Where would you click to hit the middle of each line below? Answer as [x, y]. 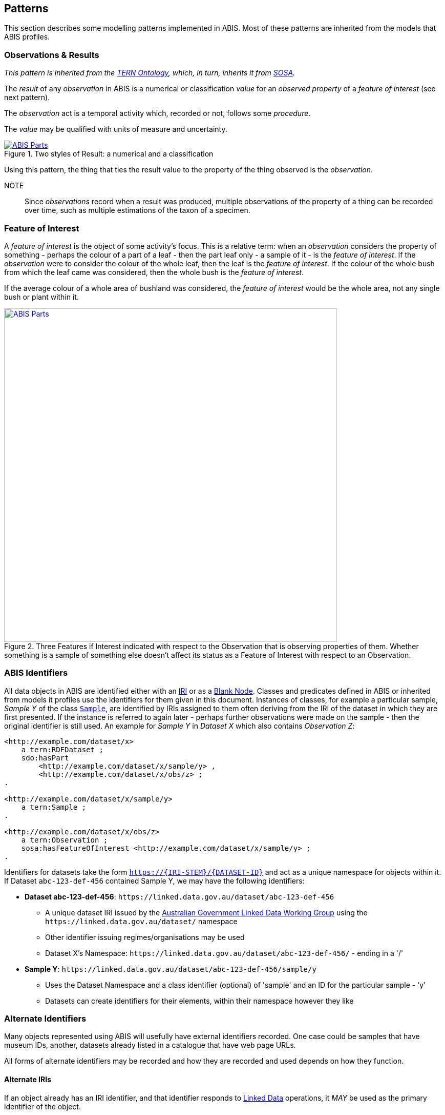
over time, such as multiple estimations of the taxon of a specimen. [137, 210]
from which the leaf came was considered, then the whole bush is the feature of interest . [154, 272]
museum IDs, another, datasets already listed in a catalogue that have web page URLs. [150, 1045]
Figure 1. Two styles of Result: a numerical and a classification [109, 154]
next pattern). [27, 97]
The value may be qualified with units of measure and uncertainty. [116, 129]
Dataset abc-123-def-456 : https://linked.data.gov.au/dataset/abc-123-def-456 [179, 896]
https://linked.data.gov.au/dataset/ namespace [141, 921]
